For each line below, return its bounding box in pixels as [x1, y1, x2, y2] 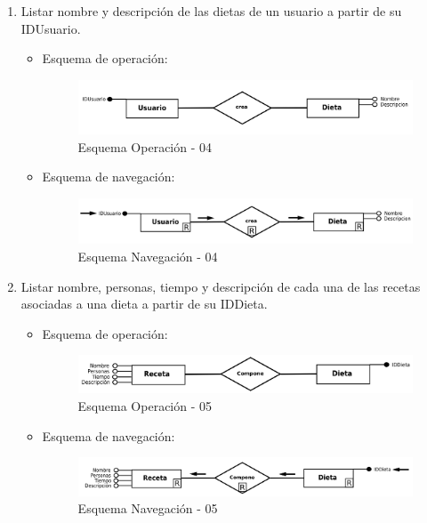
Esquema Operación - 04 [77, 137, 213, 156]
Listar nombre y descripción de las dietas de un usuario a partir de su [20, 2, 402, 20]
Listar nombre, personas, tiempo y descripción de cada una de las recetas [20, 277, 421, 295]
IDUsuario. [20, 19, 81, 37]
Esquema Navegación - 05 [77, 499, 218, 518]
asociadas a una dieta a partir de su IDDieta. [20, 294, 268, 313]
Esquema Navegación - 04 [77, 246, 218, 265]
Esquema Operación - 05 [77, 396, 213, 414]
